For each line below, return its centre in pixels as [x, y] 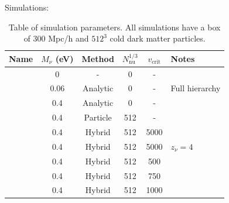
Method [98, 58]
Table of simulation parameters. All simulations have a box [114, 27]
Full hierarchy [196, 88]
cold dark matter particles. [158, 38]
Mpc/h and [69, 38]
